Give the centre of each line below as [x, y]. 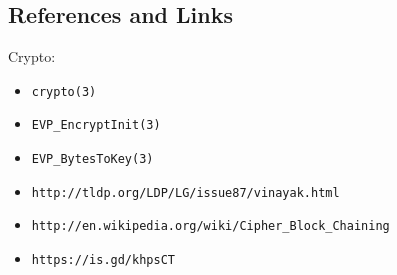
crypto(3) [64, 91]
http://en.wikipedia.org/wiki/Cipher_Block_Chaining [210, 226]
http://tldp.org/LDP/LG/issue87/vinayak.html [185, 192]
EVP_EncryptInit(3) [96, 125]
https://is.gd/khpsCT [103, 260]
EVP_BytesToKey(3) [92, 159]
